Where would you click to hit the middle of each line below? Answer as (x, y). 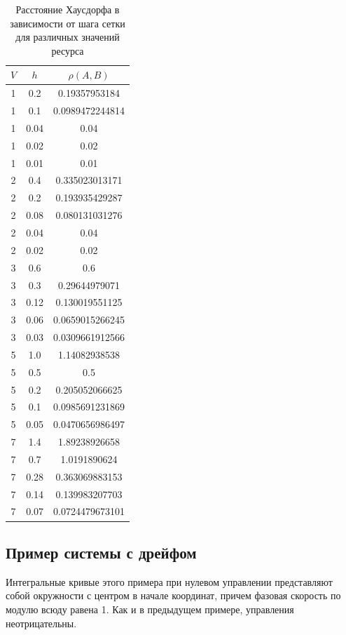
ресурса (68, 50)
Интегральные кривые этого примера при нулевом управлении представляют (169, 581)
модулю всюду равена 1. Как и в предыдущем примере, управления (150, 609)
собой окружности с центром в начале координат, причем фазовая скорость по (173, 595)
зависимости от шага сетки (68, 23)
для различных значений (68, 37)
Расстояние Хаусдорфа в (68, 9)
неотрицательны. (41, 623)
